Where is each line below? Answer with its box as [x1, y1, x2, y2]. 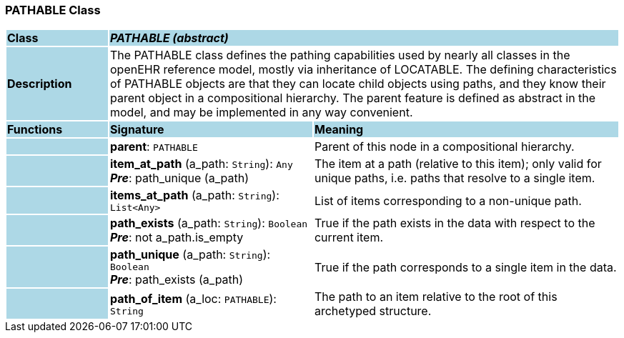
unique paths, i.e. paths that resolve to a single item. [314, 171, 595, 186]
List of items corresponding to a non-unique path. [314, 193, 582, 208]
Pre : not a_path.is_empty [109, 230, 244, 245]
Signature [109, 122, 164, 137]
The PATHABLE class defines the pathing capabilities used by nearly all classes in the [109, 48, 570, 63]
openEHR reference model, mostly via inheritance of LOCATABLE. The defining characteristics [109, 62, 617, 77]
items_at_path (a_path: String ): [109, 188, 279, 203]
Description [7, 76, 72, 91]
